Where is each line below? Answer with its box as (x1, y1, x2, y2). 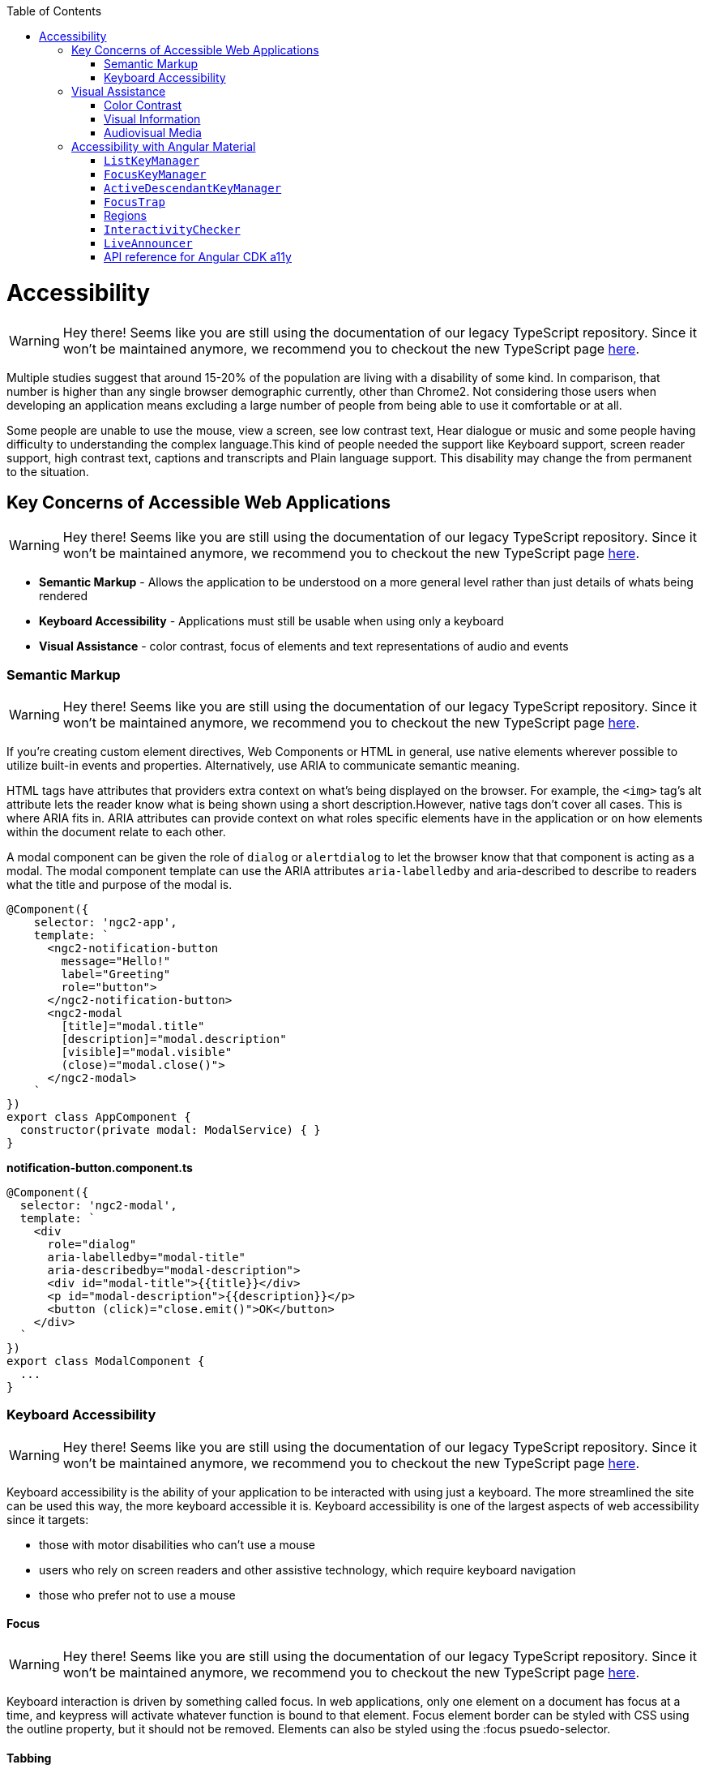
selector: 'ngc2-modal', (19, 1199, 177, 1213)
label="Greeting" (61, 968, 171, 981)
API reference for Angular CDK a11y (104, 250, 292, 264)
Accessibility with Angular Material (71, 140, 256, 153)
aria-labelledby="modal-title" (47, 1251, 246, 1264)
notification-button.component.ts (6, 1161, 193, 1175)
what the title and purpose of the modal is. (6, 878, 233, 892)
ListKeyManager (104, 154, 200, 167)
